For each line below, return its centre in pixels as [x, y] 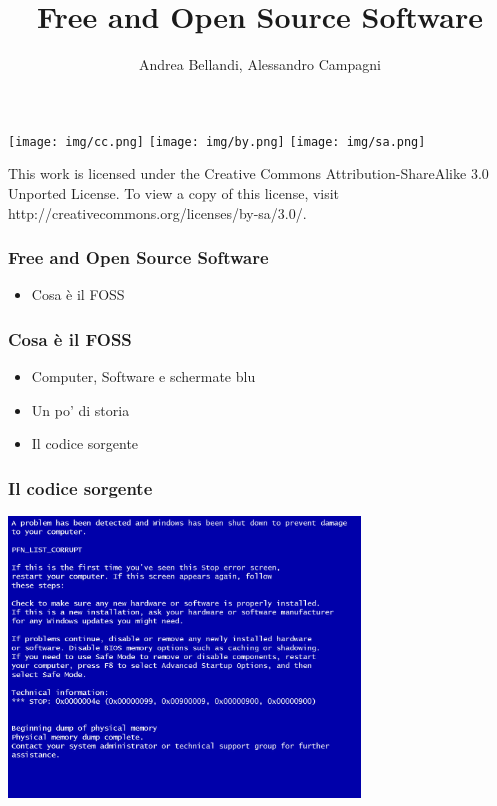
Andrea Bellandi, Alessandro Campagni [260, 64]
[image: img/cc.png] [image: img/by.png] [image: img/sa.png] [217, 141]
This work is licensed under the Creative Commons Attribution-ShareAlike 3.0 [248, 173]
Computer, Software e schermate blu [143, 376]
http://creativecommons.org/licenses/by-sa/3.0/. [157, 212]
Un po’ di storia [80, 409]
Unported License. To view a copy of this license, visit [174, 192]
